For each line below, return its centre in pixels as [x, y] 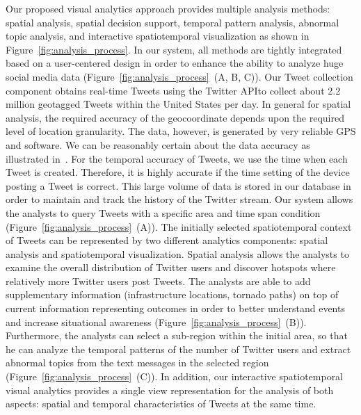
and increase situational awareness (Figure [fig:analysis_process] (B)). [156, 322]
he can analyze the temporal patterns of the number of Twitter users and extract [178, 349]
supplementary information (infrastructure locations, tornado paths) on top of [172, 294]
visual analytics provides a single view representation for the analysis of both [170, 390]
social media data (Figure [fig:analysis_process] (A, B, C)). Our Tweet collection [179, 76]
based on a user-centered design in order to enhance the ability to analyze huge [175, 63]
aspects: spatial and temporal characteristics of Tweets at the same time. [161, 404]
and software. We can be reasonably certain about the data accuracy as [158, 144]
